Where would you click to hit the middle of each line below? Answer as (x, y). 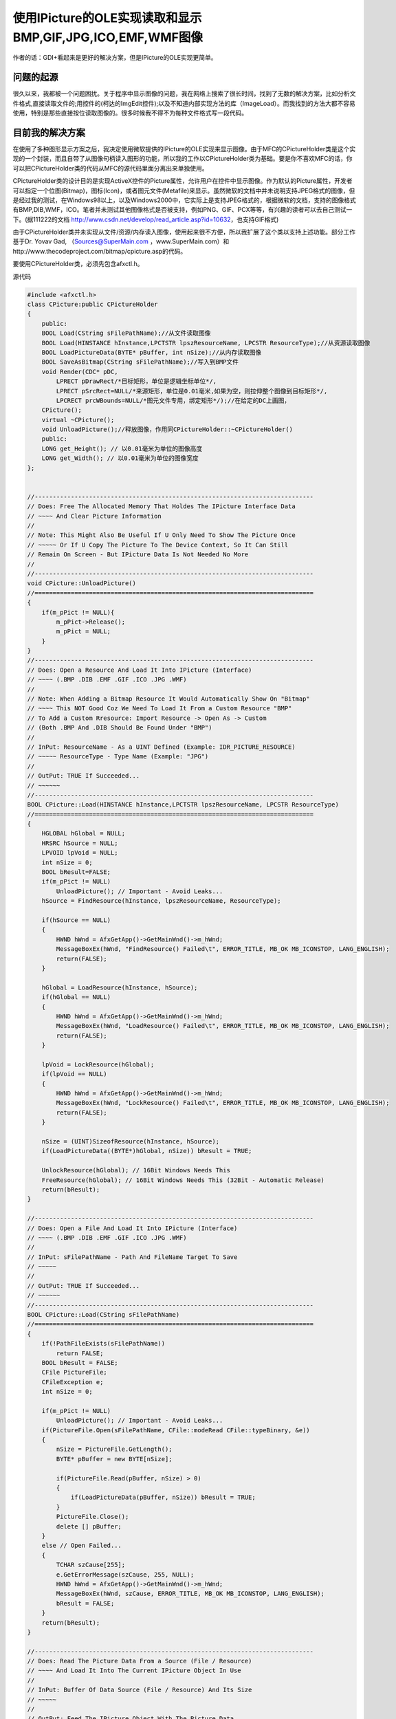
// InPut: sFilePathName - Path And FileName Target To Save (132, 1257)
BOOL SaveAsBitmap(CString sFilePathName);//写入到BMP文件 (140, 362)
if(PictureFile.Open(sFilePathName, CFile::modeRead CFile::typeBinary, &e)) (176, 1430)
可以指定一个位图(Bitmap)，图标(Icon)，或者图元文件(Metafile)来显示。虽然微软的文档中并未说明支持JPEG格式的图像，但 (184, 190)
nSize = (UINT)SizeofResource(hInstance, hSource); (131, 1141)
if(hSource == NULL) (76, 920)
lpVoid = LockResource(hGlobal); (98, 1064)
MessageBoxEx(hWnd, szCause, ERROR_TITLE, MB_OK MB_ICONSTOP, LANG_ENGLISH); (190, 1594)
